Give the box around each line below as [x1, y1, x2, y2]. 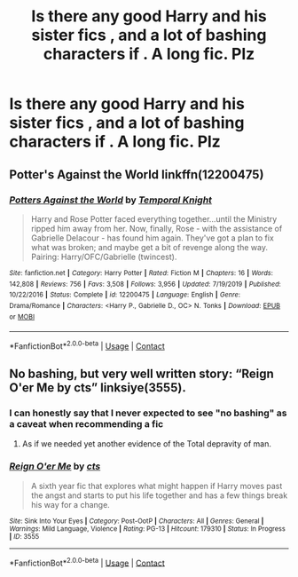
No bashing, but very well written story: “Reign [9, 367, 275, 382]
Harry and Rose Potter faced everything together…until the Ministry [30, 213, 278, 224]
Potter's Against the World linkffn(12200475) [9, 167, 264, 182]
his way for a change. [30, 499, 111, 510]
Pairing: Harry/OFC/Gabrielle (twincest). [30, 251, 177, 262]
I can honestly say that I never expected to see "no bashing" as [9, 407, 287, 419]
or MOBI [9, 312, 35, 321]
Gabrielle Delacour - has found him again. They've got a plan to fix [30, 233, 275, 243]
